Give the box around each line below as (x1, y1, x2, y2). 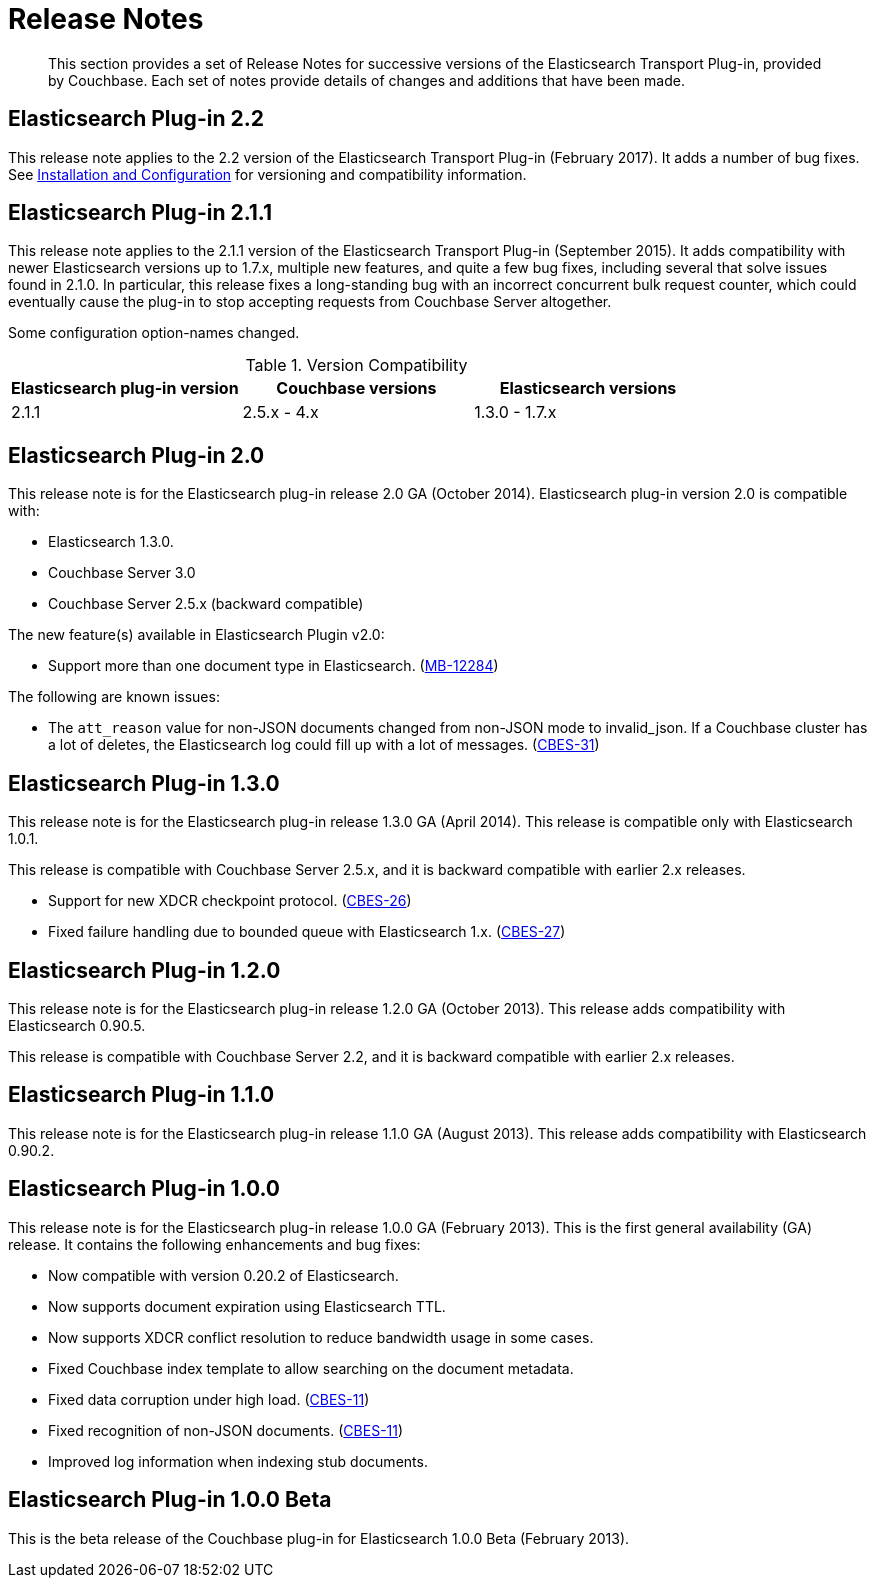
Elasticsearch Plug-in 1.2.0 (8, 957, 281, 983)
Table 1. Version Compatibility (245, 355, 468, 376)
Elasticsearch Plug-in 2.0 (8, 442, 265, 468)
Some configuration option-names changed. (8, 324, 300, 342)
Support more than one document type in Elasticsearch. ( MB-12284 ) (48, 657, 499, 675)
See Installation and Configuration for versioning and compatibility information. (8, 165, 527, 183)
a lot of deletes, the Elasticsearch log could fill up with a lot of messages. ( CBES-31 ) (48, 736, 600, 754)
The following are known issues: (8, 688, 220, 706)
